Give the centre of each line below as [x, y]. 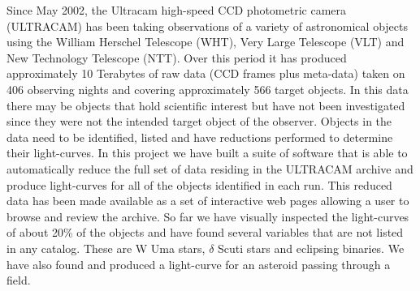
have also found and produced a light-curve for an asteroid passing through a [199, 264]
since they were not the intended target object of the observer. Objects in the [199, 121]
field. [19, 280]
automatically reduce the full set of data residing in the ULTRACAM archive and [210, 168]
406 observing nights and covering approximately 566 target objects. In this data [208, 89]
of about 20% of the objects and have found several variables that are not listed [205, 232]
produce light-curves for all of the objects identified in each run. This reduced [199, 184]
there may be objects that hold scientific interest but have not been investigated [206, 105]
